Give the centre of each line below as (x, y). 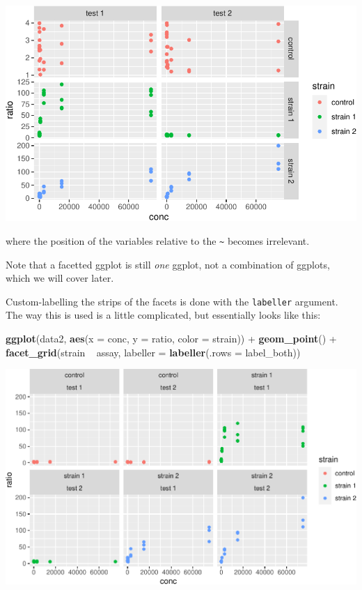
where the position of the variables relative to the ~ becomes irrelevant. (158, 240)
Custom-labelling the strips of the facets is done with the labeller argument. (172, 301)
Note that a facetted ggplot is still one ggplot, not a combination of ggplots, (168, 264)
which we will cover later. (60, 278)
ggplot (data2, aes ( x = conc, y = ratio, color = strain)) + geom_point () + (171, 338)
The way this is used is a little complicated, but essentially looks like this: (163, 315)
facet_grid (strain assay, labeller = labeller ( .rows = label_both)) (153, 352)
